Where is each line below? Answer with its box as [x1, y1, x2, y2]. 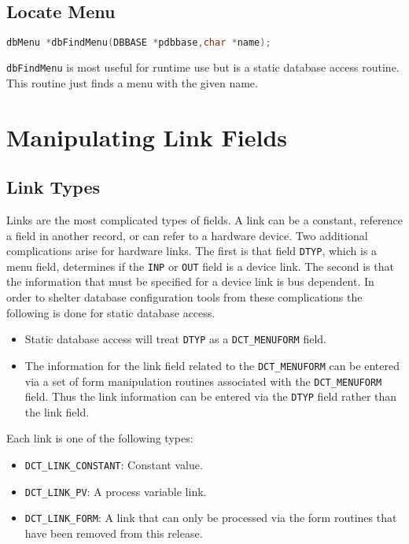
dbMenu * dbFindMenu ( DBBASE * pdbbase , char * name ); [6, 37, 271, 49]
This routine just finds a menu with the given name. [6, 74, 258, 91]
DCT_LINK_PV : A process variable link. [24, 483, 207, 499]
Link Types [6, 175, 101, 199]
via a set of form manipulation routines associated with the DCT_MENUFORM [24, 372, 382, 389]
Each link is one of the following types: [6, 430, 193, 446]
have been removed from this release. [24, 524, 203, 541]
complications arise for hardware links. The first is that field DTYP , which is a [6, 242, 378, 259]
